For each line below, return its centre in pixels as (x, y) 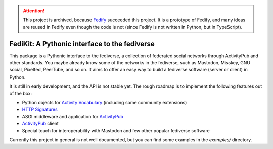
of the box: (21, 93)
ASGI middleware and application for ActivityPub (73, 116)
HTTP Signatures (40, 109)
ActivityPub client (40, 124)
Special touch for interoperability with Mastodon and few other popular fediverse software (116, 130)
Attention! (34, 11)
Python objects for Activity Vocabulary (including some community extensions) (104, 103)
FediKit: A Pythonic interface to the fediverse (82, 44)
